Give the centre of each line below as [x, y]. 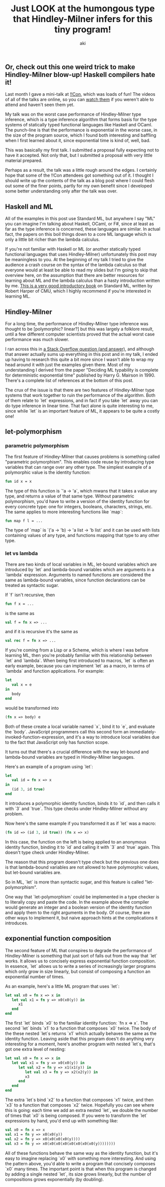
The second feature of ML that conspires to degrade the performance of [79, 950]
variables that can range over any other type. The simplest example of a [78, 467]
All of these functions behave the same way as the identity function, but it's [82, 1153]
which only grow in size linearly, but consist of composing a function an [78, 971]
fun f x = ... [20, 604]
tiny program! [83, 30]
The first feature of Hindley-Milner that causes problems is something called [82, 457]
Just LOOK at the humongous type [83, 9]
